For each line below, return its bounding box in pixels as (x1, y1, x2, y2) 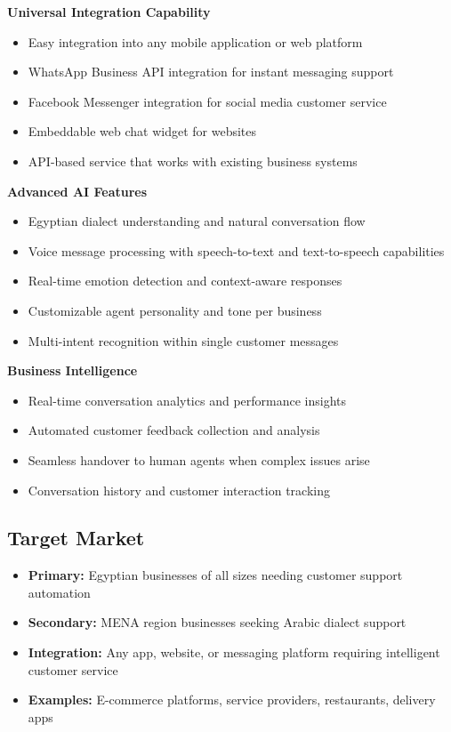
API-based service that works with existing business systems (28, 151, 358, 170)
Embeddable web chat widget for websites (28, 122, 257, 141)
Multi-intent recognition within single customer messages (28, 331, 339, 350)
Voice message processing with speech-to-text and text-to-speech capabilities (28, 241, 445, 260)
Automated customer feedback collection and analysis (28, 421, 320, 439)
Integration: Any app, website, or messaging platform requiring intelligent (28, 643, 440, 662)
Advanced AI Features (7, 181, 148, 200)
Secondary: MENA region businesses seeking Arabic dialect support (28, 613, 407, 631)
